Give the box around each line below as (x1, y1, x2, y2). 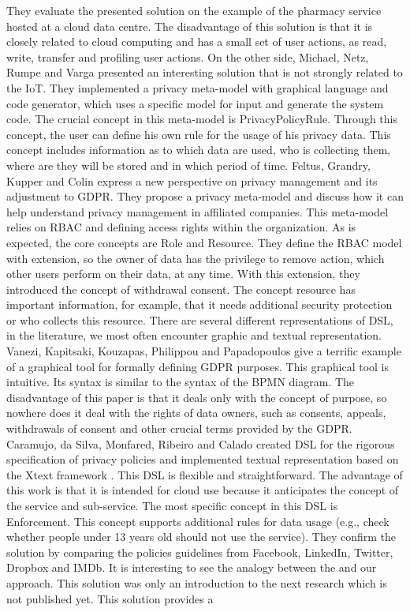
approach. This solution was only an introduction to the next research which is (6, 574, 387, 591)
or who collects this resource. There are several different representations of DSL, (6, 311, 393, 328)
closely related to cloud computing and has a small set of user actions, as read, (6, 33, 387, 50)
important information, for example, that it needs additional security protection (6, 296, 393, 313)
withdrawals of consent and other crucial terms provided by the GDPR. (6, 420, 352, 437)
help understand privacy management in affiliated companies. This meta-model (6, 203, 389, 220)
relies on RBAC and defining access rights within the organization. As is (6, 219, 356, 235)
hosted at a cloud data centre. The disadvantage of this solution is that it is (6, 17, 373, 34)
